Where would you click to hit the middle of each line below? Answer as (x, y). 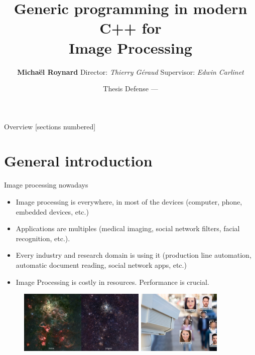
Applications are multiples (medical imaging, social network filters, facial (128, 228)
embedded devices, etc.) (52, 211)
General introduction (78, 161)
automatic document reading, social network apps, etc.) (101, 264)
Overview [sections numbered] (50, 126)
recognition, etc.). (43, 238)
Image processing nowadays (46, 185)
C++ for (131, 28)
